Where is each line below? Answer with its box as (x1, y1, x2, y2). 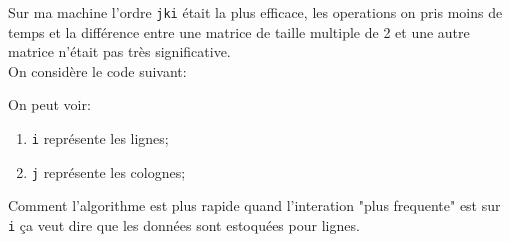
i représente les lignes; (31, 128, 169, 149)
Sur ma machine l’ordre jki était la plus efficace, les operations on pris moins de (8, 2, 503, 22)
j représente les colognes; (31, 161, 186, 182)
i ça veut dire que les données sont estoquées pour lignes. (8, 214, 360, 235)
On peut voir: (8, 94, 91, 115)
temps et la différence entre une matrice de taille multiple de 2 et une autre (8, 21, 470, 42)
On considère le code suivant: (8, 60, 187, 81)
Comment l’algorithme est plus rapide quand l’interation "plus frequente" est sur (8, 195, 501, 216)
